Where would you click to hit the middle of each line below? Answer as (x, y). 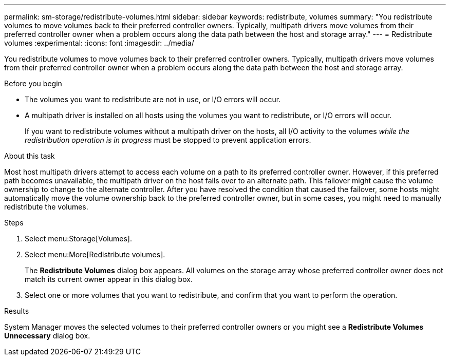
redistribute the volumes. (46, 207)
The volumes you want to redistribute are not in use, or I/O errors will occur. (153, 99)
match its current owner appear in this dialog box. (109, 279)
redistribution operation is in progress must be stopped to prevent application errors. (168, 140)
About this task (30, 156)
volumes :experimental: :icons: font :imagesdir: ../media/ (99, 43)
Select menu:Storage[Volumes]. (78, 239)
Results (17, 311)
